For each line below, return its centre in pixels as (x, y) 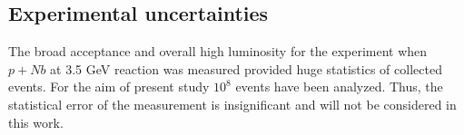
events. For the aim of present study (109, 87)
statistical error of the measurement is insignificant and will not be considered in (232, 104)
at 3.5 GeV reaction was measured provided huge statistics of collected (246, 68)
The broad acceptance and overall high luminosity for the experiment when (218, 51)
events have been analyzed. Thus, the (339, 87)
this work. (36, 122)
